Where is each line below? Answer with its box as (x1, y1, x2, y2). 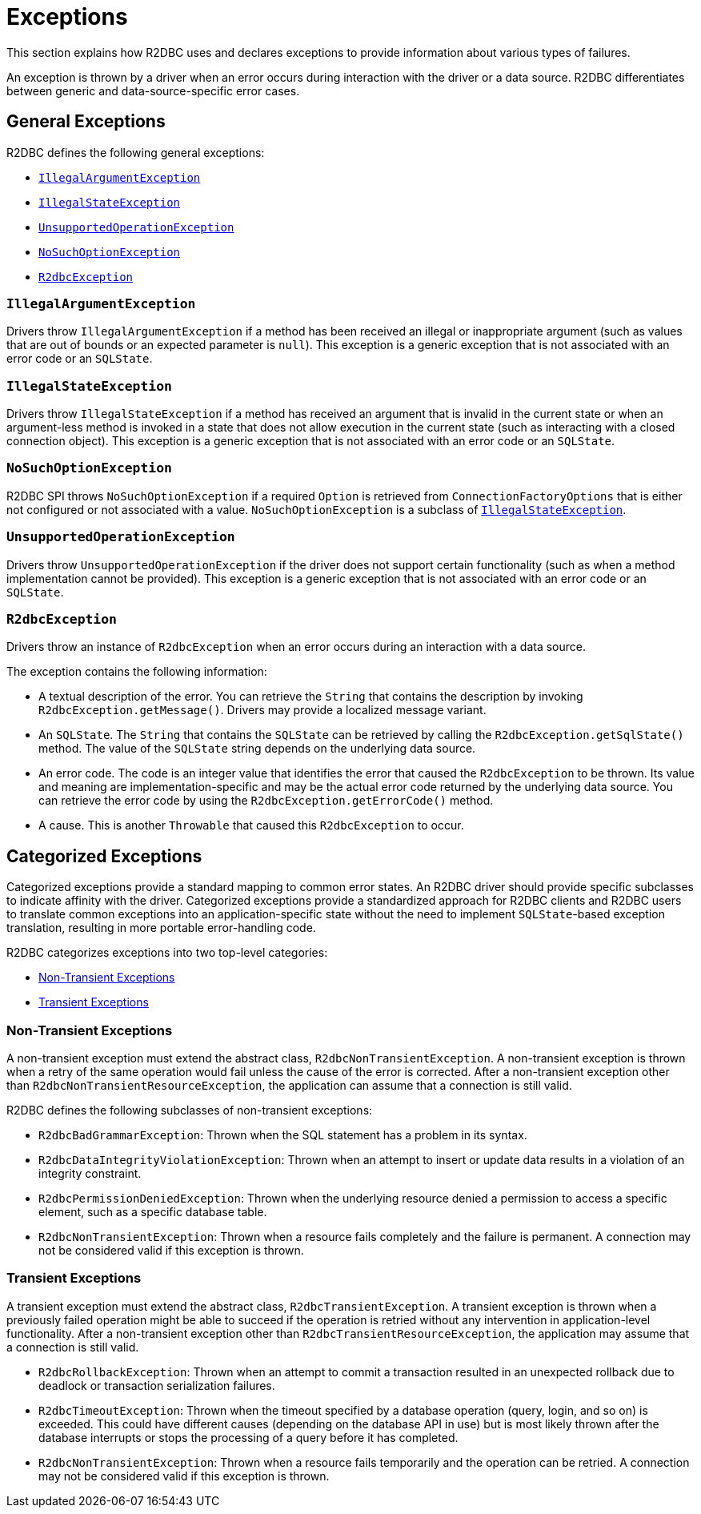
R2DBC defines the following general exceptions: (6, 145, 265, 159)
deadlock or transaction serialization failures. (38, 1378, 275, 1392)
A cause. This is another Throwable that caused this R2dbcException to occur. (38, 818, 464, 833)
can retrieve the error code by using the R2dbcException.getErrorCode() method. (38, 793, 494, 808)
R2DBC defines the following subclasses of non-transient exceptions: (6, 1102, 373, 1117)
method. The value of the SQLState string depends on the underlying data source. (38, 741, 476, 756)
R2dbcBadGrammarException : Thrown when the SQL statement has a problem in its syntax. (38, 1127, 527, 1142)
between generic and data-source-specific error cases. (6, 83, 300, 98)
